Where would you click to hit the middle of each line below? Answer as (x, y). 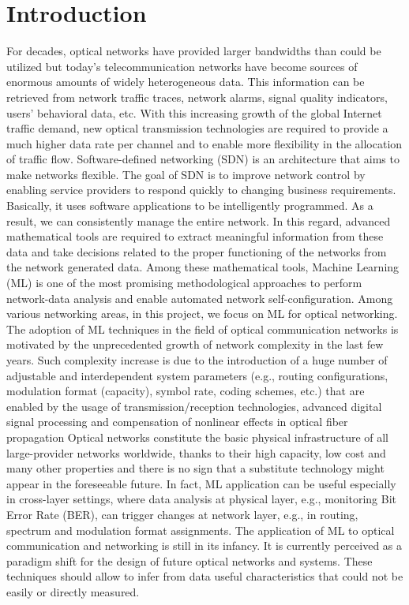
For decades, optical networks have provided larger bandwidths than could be (194, 51)
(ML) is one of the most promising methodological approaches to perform (184, 283)
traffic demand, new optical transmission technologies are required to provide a (197, 128)
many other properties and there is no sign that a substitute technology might (195, 468)
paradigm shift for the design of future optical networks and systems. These (189, 560)
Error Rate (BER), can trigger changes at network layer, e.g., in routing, (182, 514)
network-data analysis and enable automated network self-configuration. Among (200, 298)
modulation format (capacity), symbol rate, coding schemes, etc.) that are (186, 391)
